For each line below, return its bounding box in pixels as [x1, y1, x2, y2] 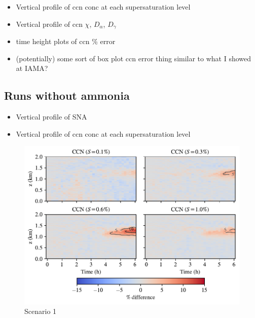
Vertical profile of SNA [16, 111, 87, 122]
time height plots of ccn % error [16, 36, 116, 47]
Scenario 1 [24, 306, 57, 316]
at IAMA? [16, 63, 48, 73]
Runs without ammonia [4, 88, 130, 103]
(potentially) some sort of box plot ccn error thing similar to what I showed [16, 53, 251, 63]
